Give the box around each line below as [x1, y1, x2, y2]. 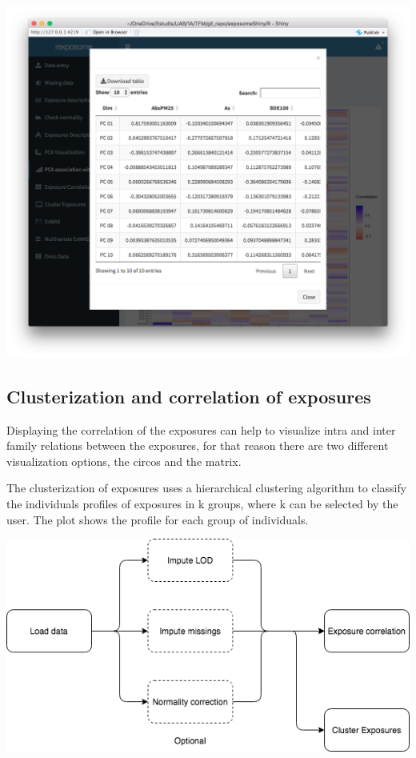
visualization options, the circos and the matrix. [6, 452, 242, 469]
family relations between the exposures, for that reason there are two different [6, 437, 389, 454]
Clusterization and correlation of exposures [6, 383, 371, 408]
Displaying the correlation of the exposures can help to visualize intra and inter [6, 421, 396, 438]
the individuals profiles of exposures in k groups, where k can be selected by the [6, 495, 398, 512]
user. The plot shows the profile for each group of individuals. [6, 511, 309, 527]
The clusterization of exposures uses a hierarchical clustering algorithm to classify [6, 479, 407, 496]
